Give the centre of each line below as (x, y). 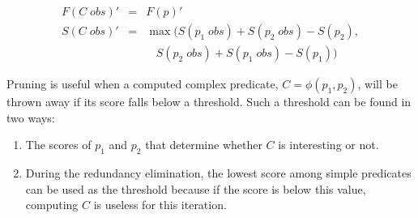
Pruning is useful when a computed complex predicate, (143, 84)
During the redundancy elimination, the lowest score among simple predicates (218, 173)
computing (52, 205)
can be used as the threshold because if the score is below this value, (196, 188)
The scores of (58, 145)
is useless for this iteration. (160, 205)
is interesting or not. (328, 145)
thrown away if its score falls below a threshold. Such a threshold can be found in (209, 102)
